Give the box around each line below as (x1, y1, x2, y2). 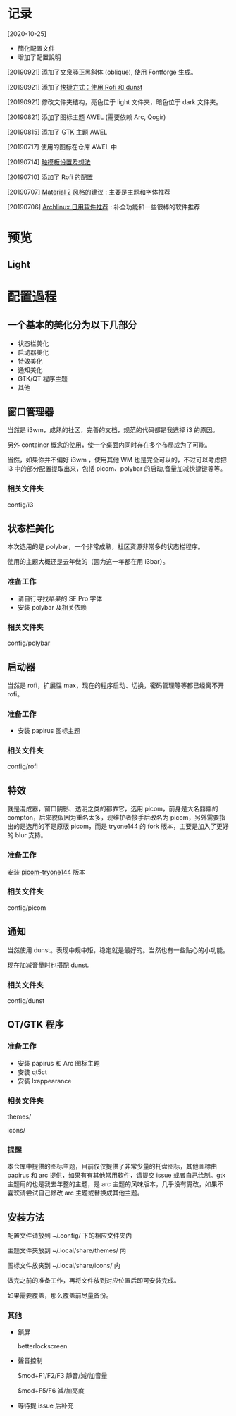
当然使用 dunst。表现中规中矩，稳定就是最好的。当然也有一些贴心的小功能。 (7, 945, 230, 954)
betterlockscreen (17, 1342, 68, 1350)
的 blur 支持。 (7, 831, 47, 839)
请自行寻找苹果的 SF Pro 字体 (17, 594, 103, 603)
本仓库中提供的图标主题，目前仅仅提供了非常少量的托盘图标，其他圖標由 (7, 1162, 217, 1171)
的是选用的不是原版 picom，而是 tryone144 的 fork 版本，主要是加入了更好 (13, 822, 229, 831)
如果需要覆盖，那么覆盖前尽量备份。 (7, 1291, 113, 1300)
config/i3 (7, 500, 34, 509)
